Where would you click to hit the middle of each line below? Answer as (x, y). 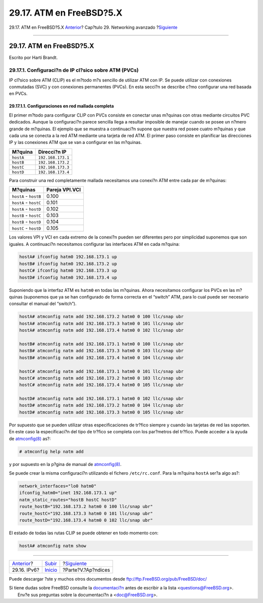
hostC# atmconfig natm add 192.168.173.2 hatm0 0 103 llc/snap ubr (102, 378)
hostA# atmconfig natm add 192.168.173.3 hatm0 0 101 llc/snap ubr (102, 323)
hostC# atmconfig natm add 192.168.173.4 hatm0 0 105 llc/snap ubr (102, 385)
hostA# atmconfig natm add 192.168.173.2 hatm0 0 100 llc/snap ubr (102, 317)
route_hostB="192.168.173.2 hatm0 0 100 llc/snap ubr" (86, 507)
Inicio (51, 570)
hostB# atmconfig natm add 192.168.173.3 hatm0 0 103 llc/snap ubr (102, 351)
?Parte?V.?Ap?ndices (86, 570)
